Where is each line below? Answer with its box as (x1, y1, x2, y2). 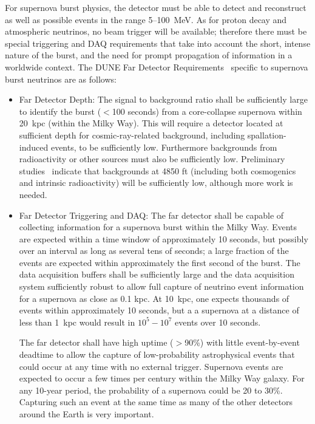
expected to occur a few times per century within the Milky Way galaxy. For (19, 372, 305, 385)
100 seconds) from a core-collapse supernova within (112, 104, 302, 117)
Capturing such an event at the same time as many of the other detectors (19, 395, 293, 408)
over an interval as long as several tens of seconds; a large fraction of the (19, 244, 289, 257)
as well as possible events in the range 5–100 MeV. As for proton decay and (5, 13, 287, 26)
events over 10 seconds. (175, 315, 261, 328)
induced (19, 140, 49, 153)
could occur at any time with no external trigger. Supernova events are (19, 360, 283, 372)
